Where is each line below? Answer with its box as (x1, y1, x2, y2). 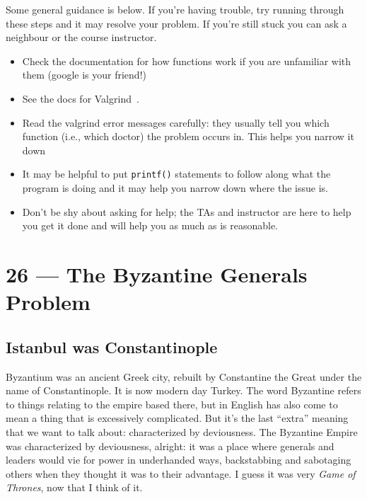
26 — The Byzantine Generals (6, 259, 308, 288)
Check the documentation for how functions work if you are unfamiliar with (22, 53, 351, 68)
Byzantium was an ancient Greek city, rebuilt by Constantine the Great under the (6, 369, 362, 384)
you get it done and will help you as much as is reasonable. (22, 218, 279, 233)
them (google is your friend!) (22, 67, 146, 82)
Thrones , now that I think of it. (6, 480, 143, 495)
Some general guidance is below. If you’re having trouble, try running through (6, 2, 344, 16)
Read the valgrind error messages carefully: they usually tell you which (22, 115, 330, 130)
